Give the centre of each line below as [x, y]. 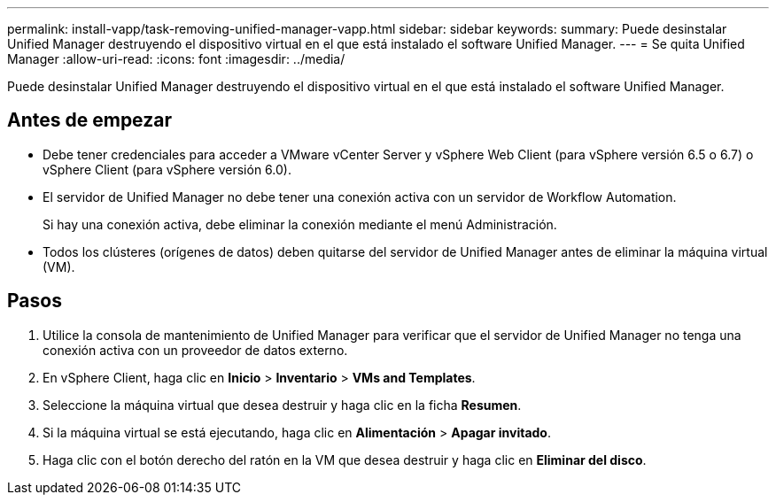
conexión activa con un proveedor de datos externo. [195, 350]
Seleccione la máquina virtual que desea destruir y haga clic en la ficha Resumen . [282, 405]
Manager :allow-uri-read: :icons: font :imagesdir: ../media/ [176, 59]
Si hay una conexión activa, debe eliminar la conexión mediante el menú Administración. [300, 224]
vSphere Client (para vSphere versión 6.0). [167, 169]
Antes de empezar [89, 120]
